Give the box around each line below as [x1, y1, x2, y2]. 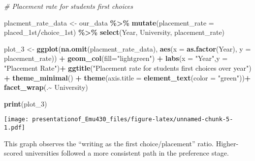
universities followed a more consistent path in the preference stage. [25, 148, 229, 158]
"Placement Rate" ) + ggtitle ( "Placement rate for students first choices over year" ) [4, 62, 252, 73]
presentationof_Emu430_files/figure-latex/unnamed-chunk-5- [32, 116, 233, 123]
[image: [4, 116, 29, 123]
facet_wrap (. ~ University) [4, 82, 88, 92]
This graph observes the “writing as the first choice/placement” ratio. [4, 138, 214, 148]
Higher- [216, 138, 239, 148]
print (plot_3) [4, 98, 47, 108]
